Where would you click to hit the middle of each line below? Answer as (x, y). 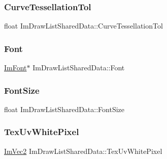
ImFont (15, 68)
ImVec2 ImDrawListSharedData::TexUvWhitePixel (83, 151)
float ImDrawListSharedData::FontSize (64, 109)
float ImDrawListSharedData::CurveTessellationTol (83, 26)
